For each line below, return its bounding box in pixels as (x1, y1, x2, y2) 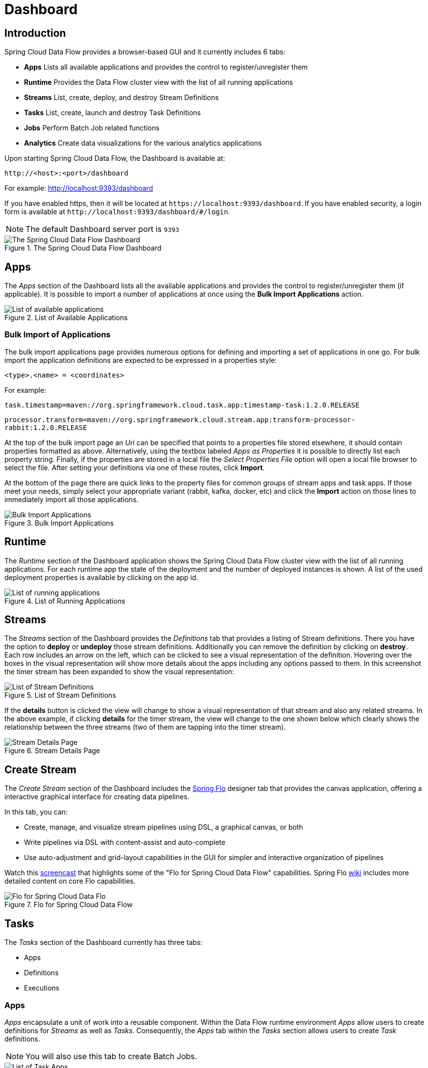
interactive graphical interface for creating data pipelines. (4, 792, 190, 801)
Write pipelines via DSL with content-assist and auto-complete (24, 838, 226, 847)
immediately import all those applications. (4, 495, 139, 504)
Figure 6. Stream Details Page (4, 746, 100, 755)
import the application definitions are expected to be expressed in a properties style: (4, 356, 277, 364)
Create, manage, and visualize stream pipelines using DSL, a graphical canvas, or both (24, 823, 303, 832)
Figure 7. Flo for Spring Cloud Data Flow (4, 900, 133, 909)
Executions (24, 984, 60, 992)
